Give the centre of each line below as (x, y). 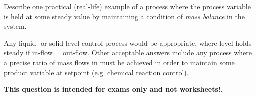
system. (15, 26)
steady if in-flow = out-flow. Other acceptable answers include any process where (128, 52)
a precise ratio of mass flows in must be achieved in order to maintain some (119, 62)
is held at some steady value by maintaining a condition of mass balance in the (124, 16)
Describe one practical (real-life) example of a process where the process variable (127, 6)
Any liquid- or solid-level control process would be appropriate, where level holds (128, 43)
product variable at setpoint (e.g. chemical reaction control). (96, 72)
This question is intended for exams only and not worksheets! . (113, 89)
